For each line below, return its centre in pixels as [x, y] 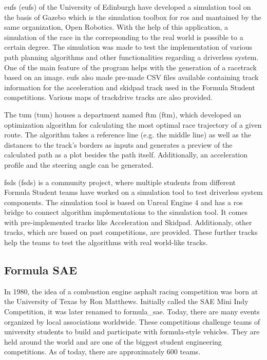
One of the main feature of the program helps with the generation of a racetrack [130, 67]
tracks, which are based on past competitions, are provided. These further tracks [131, 232]
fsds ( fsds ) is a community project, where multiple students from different [120, 182]
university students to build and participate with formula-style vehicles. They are [132, 332]
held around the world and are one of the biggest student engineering [113, 341]
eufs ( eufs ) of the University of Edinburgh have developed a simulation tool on [128, 7]
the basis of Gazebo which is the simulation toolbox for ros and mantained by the [133, 17]
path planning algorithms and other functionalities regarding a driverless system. [131, 57]
